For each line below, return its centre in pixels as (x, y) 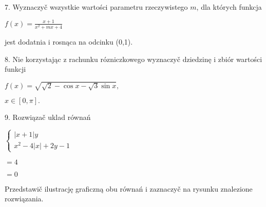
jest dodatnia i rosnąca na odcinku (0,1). (69, 42)
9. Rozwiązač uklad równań (48, 117)
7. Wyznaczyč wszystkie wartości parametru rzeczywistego (96, 7)
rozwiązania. (24, 199)
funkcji (15, 69)
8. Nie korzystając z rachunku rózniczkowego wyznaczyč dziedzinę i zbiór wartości (134, 59)
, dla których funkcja (229, 7)
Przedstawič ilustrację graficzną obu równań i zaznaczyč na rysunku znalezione (129, 188)
